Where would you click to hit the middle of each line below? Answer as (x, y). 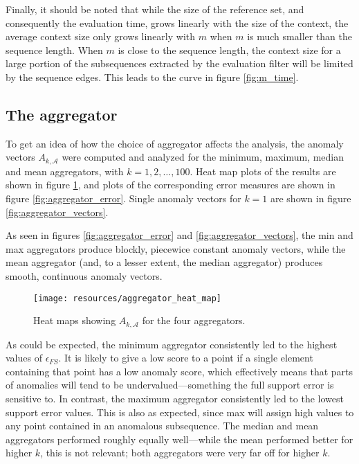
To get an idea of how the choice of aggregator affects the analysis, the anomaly (175, 143)
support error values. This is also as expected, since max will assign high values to (180, 412)
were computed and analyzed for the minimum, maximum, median (203, 157)
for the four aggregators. (194, 320)
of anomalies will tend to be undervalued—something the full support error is (170, 385)
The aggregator (62, 114)
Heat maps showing (75, 320)
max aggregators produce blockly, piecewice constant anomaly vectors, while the (176, 248)
